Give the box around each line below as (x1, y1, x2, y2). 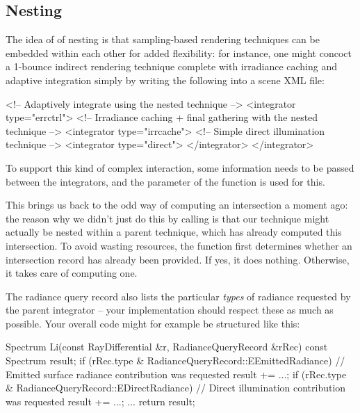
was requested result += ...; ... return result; (6, 394, 195, 408)
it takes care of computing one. (6, 266, 138, 280)
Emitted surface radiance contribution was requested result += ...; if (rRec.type (6, 366, 347, 381)
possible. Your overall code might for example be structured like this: (6, 316, 300, 330)
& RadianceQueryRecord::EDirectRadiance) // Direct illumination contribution (6, 380, 346, 395)
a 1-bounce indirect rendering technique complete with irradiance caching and (6, 59, 337, 74)
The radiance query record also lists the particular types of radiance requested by (6, 289, 351, 303)
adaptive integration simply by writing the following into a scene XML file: (6, 72, 325, 87)
